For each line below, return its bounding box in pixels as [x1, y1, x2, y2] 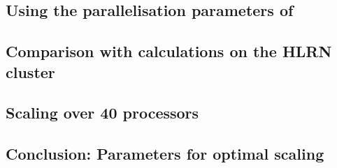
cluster [6, 61, 55, 82]
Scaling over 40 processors [6, 102, 199, 123]
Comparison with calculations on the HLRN [6, 40, 332, 62]
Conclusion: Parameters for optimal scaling [6, 143, 324, 165]
